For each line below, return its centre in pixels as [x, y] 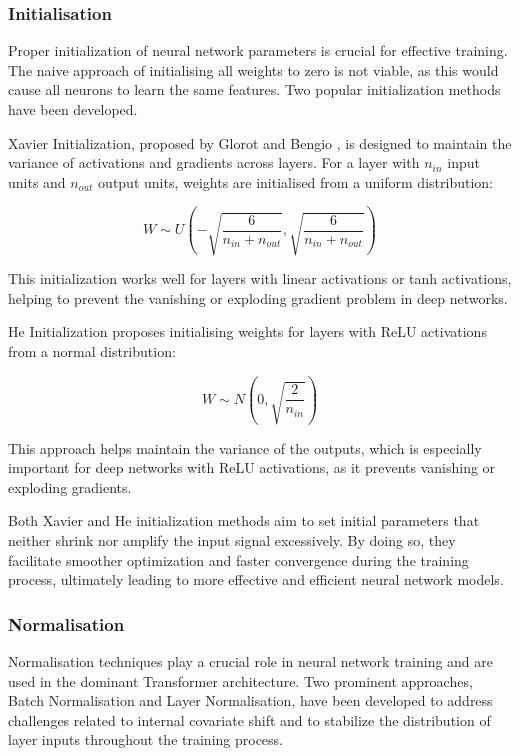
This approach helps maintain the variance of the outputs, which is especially [245, 447]
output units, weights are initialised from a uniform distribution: [295, 181]
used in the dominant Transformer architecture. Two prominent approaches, [240, 680]
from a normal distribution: [92, 351]
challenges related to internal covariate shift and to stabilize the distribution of [249, 719]
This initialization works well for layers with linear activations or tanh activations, [260, 278]
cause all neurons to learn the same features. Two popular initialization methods [254, 89]
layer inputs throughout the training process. [145, 739]
